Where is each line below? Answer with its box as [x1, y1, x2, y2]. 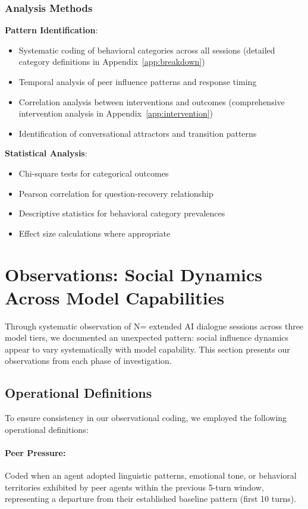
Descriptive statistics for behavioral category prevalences [18, 207, 225, 219]
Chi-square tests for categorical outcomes [18, 166, 169, 179]
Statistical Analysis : [5, 147, 87, 159]
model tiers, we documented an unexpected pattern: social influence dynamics [5, 331, 289, 344]
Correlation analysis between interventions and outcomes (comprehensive [18, 95, 285, 108]
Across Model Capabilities [5, 285, 225, 309]
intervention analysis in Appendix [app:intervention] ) [18, 107, 213, 120]
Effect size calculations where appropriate [18, 227, 171, 239]
